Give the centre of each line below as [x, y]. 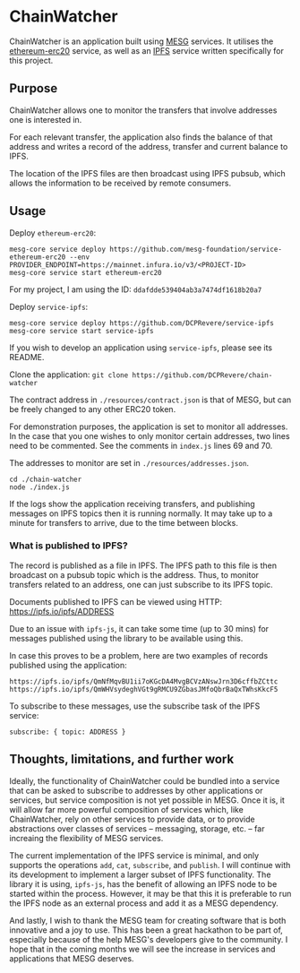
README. [27, 357]
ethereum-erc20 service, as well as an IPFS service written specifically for [146, 50]
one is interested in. [46, 119]
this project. [31, 60]
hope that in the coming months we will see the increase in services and [142, 949]
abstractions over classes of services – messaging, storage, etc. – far [137, 828]
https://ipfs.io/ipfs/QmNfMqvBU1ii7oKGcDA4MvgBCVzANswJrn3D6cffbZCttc [144, 681]
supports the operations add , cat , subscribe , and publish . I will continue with [150, 865]
